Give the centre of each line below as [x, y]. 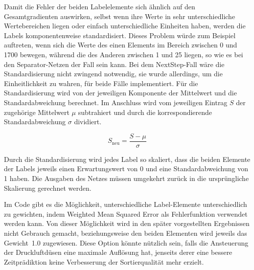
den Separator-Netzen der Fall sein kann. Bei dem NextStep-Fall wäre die [114, 64]
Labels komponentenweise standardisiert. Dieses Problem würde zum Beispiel [120, 35]
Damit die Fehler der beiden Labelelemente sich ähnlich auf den [100, 6]
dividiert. [88, 122]
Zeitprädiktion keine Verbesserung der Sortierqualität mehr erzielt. [104, 261]
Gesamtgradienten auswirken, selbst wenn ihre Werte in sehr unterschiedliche [120, 16]
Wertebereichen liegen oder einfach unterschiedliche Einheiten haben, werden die [125, 26]
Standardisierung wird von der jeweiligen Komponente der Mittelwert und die [120, 93]
